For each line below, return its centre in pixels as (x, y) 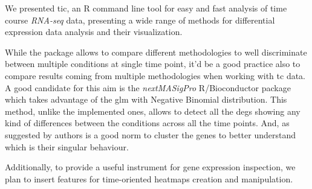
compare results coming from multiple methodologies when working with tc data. (155, 75)
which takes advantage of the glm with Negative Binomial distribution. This (146, 99)
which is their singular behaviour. (67, 146)
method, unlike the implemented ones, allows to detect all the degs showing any (153, 111)
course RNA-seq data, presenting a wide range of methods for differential (140, 20)
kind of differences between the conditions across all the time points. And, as (147, 123)
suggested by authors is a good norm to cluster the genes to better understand (150, 134)
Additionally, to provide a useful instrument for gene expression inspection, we (150, 167)
